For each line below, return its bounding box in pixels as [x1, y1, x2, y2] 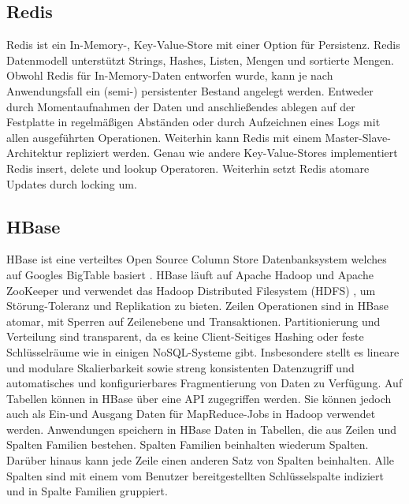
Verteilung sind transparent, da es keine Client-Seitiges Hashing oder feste [6, 328, 364, 345]
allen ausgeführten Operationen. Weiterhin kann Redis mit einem [6, 129, 322, 145]
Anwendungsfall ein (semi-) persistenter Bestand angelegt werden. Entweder [6, 82, 374, 99]
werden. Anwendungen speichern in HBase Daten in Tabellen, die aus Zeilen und [6, 420, 396, 437]
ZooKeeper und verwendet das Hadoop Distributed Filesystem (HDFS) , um [6, 282, 376, 298]
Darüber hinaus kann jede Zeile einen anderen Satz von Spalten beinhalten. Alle [6, 452, 394, 469]
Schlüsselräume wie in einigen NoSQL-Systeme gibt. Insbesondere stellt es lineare [6, 343, 400, 360]
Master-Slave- [325, 129, 391, 145]
